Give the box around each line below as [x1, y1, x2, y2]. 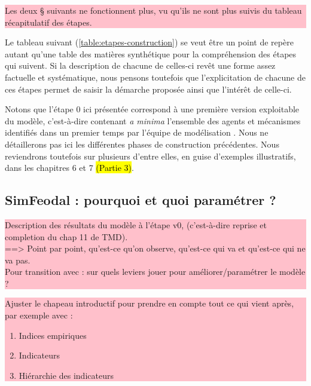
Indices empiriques [19, 329, 87, 341]
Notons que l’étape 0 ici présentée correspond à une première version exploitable [5, 103, 300, 115]
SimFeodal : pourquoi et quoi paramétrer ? [5, 191, 276, 209]
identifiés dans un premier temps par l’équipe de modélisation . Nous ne [5, 126, 269, 139]
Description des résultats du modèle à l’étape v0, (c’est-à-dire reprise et [5, 218, 267, 231]
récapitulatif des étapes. [5, 16, 92, 28]
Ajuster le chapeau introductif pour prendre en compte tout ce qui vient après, [5, 297, 294, 310]
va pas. [5, 253, 31, 266]
